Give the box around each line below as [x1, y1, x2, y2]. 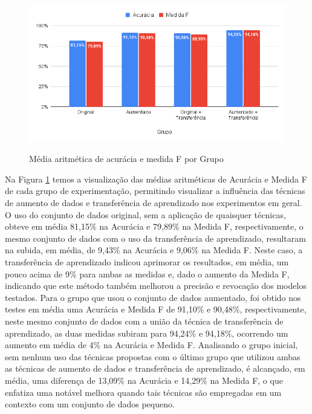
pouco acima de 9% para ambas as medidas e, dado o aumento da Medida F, [5, 267, 290, 280]
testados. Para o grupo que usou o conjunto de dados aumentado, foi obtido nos [5, 291, 301, 303]
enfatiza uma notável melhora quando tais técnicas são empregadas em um [5, 386, 282, 398]
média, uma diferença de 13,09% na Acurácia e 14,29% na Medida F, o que [5, 374, 283, 386]
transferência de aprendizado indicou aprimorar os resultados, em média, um [5, 256, 289, 268]
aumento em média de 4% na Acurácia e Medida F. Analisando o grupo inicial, [5, 338, 298, 351]
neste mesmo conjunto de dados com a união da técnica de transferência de [5, 314, 284, 327]
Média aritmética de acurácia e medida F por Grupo [29, 152, 224, 165]
